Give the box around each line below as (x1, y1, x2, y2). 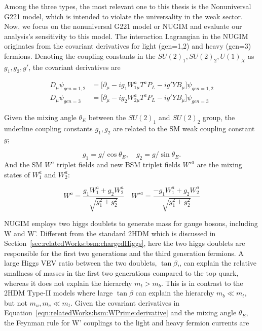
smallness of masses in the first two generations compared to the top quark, (4, 268, 239, 278)
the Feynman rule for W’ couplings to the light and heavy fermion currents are (4, 317, 249, 328)
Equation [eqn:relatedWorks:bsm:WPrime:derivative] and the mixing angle (4, 307, 237, 318)
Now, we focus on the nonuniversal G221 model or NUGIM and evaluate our (4, 21, 242, 31)
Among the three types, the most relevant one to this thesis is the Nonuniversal (4, 1, 251, 11)
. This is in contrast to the (161, 277, 243, 288)
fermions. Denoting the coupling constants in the (4, 50, 156, 61)
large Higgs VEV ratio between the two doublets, (4, 258, 157, 268)
